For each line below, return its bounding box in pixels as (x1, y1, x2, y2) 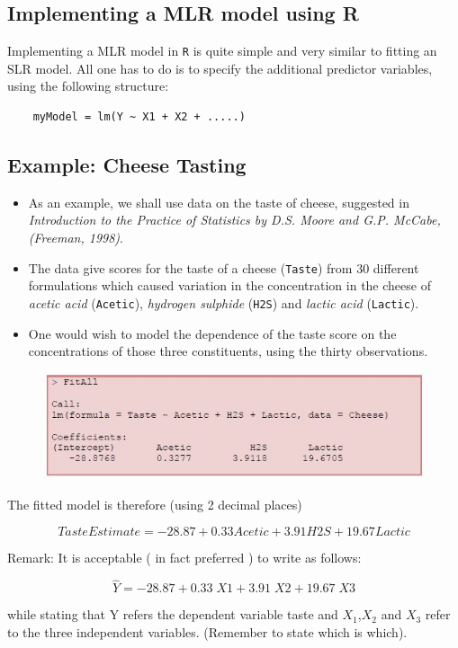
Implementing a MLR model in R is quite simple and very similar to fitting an (7, 41, 437, 60)
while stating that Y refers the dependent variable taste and (7, 605, 338, 624)
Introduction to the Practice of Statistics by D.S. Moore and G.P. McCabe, (28, 210, 441, 229)
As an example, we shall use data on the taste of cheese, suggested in (28, 192, 409, 211)
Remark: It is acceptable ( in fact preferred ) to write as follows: (7, 547, 362, 566)
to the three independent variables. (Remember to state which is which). (7, 623, 408, 642)
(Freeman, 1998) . (28, 228, 123, 247)
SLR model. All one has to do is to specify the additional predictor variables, (7, 58, 433, 77)
